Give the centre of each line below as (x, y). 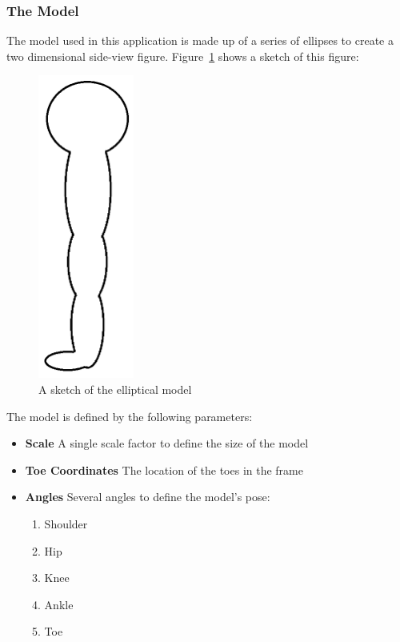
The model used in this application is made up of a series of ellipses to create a (200, 40)
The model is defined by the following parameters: (130, 416)
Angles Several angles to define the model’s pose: (148, 497)
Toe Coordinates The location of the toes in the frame (164, 469)
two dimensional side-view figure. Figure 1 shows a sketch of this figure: (183, 56)
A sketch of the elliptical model (115, 389)
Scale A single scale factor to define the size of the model (167, 443)
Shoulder (66, 523)
